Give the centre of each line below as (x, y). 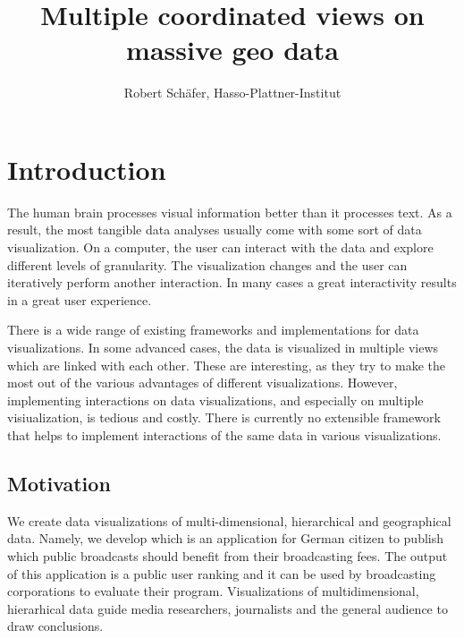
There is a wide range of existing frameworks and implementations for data (213, 330)
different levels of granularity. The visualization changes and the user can (207, 264)
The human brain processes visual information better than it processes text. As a (230, 212)
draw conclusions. (55, 626)
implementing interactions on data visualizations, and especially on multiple (215, 400)
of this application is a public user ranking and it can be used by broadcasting (222, 573)
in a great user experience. (80, 299)
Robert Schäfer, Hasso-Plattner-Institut (232, 93)
